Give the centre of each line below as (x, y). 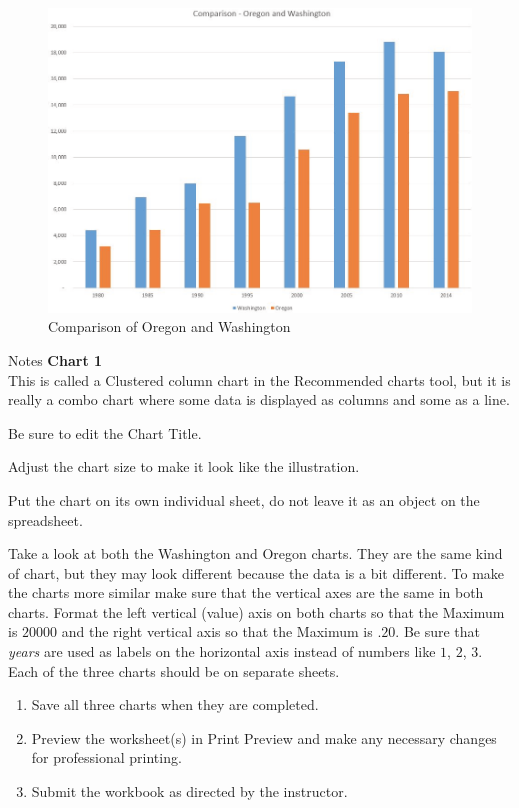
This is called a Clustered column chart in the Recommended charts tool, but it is (259, 379)
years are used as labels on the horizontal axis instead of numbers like (222, 651)
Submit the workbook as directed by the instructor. (189, 791)
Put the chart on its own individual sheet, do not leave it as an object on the (244, 499)
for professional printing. (106, 757)
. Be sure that (438, 631)
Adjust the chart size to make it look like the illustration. (184, 466)
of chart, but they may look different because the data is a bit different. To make (256, 572)
